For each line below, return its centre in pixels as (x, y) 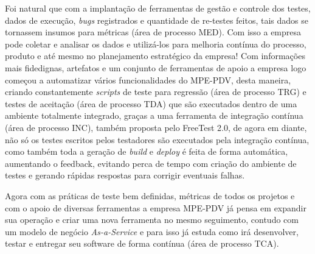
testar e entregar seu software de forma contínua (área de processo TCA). (142, 243)
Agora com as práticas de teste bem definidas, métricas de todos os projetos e (150, 195)
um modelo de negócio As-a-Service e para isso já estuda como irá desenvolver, (152, 231)
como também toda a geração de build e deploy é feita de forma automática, (147, 151)
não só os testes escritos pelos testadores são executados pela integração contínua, (157, 139)
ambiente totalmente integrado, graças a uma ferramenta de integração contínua (154, 115)
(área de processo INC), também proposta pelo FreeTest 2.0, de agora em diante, (156, 127)
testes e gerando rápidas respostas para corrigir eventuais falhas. (125, 175)
